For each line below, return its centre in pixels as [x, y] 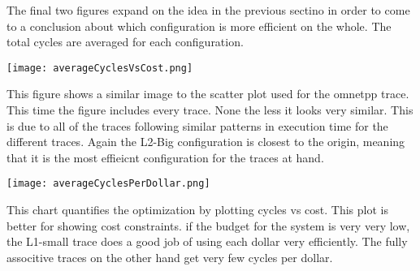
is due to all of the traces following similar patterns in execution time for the [197, 125]
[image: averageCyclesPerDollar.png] [108, 184]
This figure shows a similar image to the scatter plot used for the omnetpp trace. [208, 94]
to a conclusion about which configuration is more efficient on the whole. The [199, 26]
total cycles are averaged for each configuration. [125, 42]
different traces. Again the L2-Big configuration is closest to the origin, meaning [206, 142]
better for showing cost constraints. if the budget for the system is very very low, [208, 225]
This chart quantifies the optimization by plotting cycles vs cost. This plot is [197, 210]
